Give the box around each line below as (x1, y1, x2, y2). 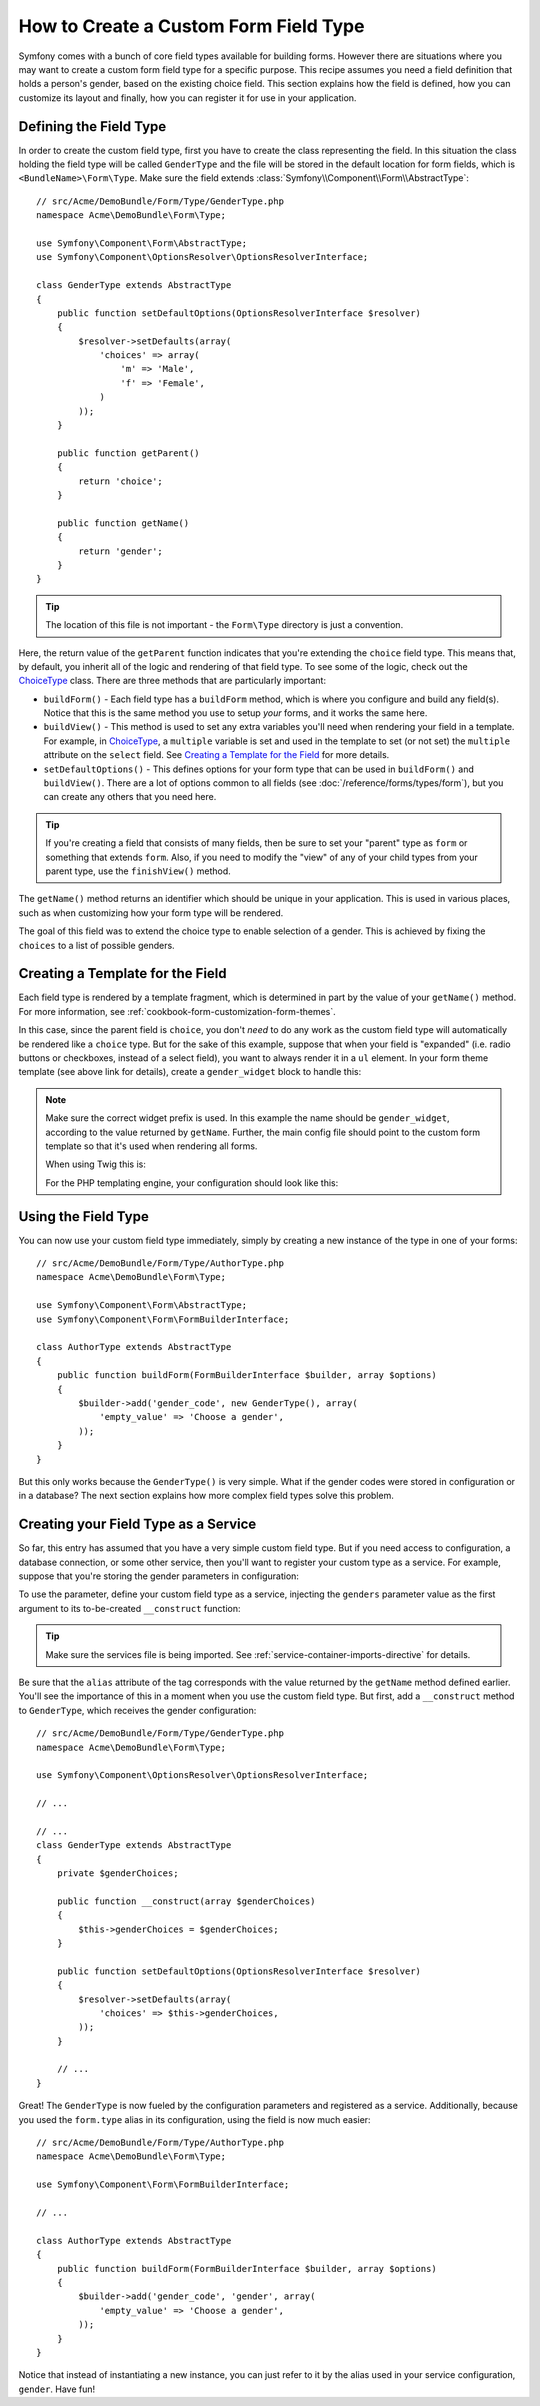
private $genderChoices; (56, 1868, 179, 1879)
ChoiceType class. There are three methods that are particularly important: (18, 675, 327, 687)
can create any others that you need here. (43, 791, 217, 803)
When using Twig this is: (45, 1158, 147, 1170)
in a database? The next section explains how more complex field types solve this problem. (18, 1490, 394, 1502)
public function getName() (56, 517, 190, 529)
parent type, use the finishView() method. (45, 865, 232, 877)
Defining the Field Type (18, 118, 167, 135)
